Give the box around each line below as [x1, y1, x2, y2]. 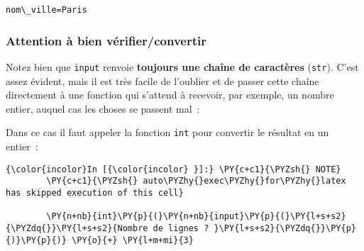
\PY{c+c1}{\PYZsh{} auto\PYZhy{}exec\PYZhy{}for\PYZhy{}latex [46, 176, 346, 186]
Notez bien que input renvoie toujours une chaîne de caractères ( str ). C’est [6, 59, 359, 74]
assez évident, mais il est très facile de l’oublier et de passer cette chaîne [6, 73, 319, 88]
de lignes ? [153, 223, 209, 233]
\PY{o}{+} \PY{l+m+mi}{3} [72, 235, 194, 245]
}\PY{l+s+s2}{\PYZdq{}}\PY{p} [214, 223, 356, 233]
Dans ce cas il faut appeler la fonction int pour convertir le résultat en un [6, 125, 329, 140]
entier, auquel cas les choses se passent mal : [6, 101, 200, 116]
